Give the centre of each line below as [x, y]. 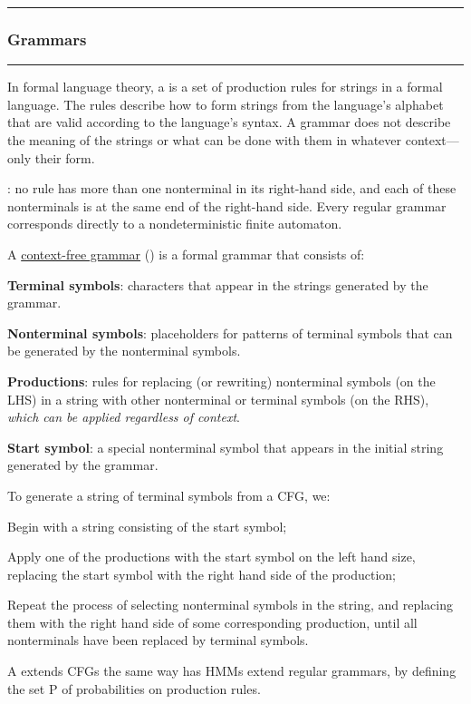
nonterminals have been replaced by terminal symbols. [158, 640]
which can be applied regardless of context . [124, 417]
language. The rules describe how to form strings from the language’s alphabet [226, 104]
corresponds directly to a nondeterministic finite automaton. [175, 224]
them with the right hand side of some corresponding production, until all [212, 622]
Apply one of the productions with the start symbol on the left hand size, [211, 557]
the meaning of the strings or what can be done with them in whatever [205, 140]
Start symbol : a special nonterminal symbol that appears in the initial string [226, 447]
